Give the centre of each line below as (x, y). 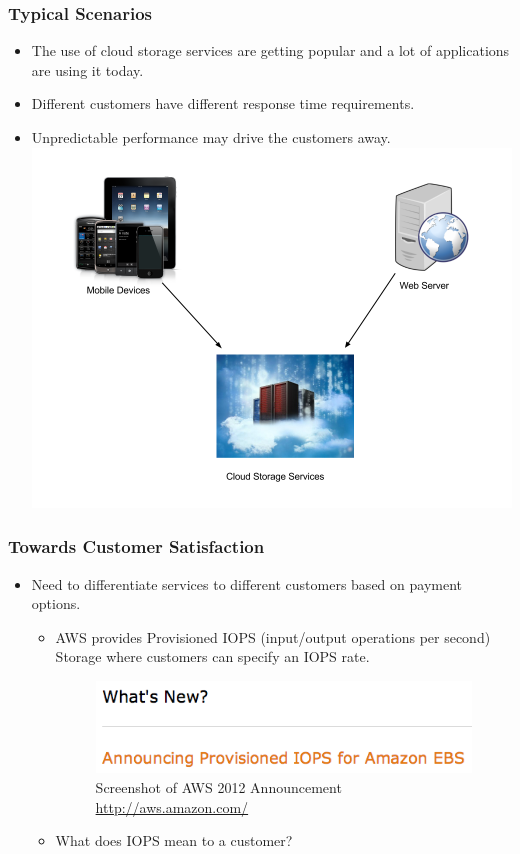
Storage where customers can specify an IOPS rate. (212, 656)
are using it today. (87, 69)
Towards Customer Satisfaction (136, 546)
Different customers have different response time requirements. (223, 103)
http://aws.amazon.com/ (172, 806)
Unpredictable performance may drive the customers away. (211, 137)
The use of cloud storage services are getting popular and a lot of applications (270, 50)
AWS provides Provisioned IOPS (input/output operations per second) (273, 636)
